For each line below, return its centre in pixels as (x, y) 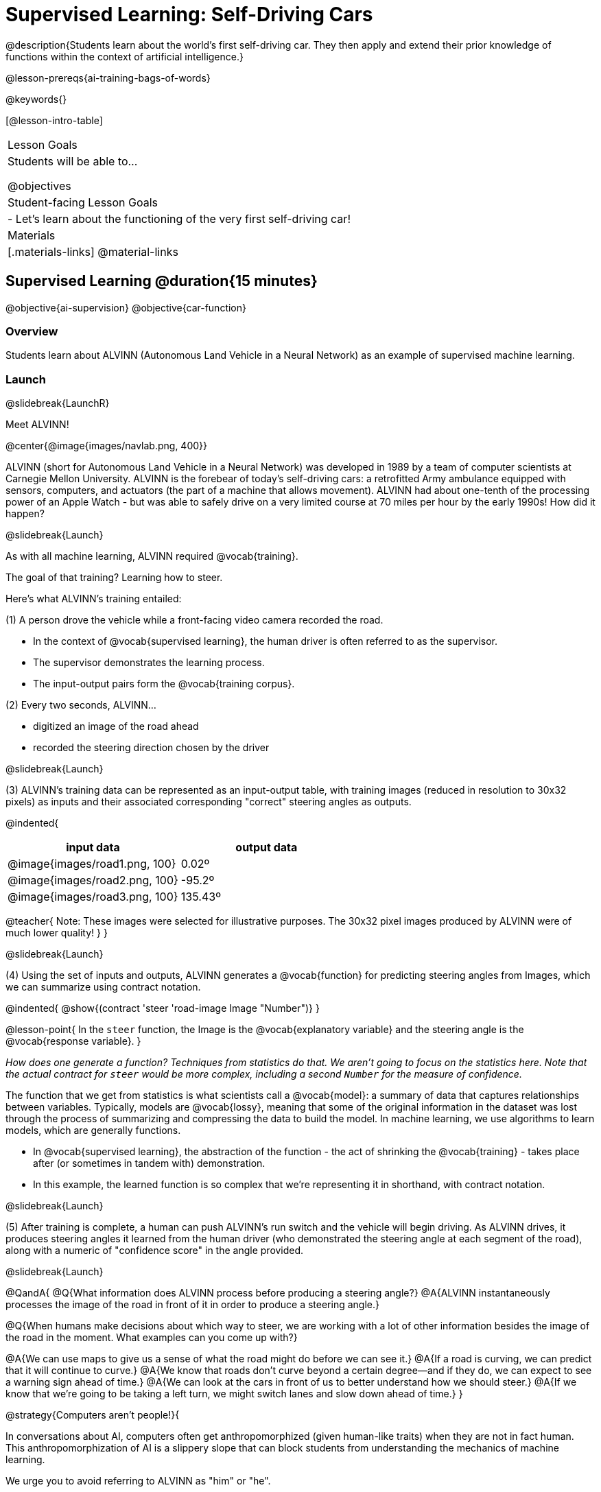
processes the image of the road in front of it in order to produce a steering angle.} (192, 1305)
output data (267, 848)
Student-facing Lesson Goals (83, 202)
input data (93, 848)
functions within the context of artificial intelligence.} (125, 56)
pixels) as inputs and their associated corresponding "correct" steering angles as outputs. (209, 802)
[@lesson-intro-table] (54, 120)
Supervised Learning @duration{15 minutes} (162, 281)
